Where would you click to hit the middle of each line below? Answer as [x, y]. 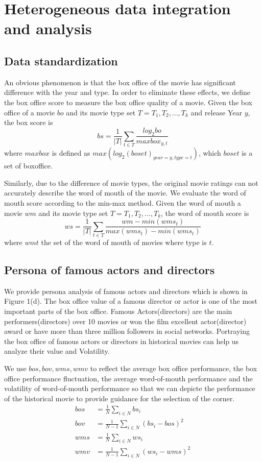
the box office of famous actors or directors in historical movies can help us [122, 341]
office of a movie [30, 112]
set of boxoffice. [28, 166]
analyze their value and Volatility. [57, 351]
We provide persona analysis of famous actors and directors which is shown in [126, 291]
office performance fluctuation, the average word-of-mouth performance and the [128, 378]
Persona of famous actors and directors [110, 270]
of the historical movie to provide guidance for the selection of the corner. [120, 398]
